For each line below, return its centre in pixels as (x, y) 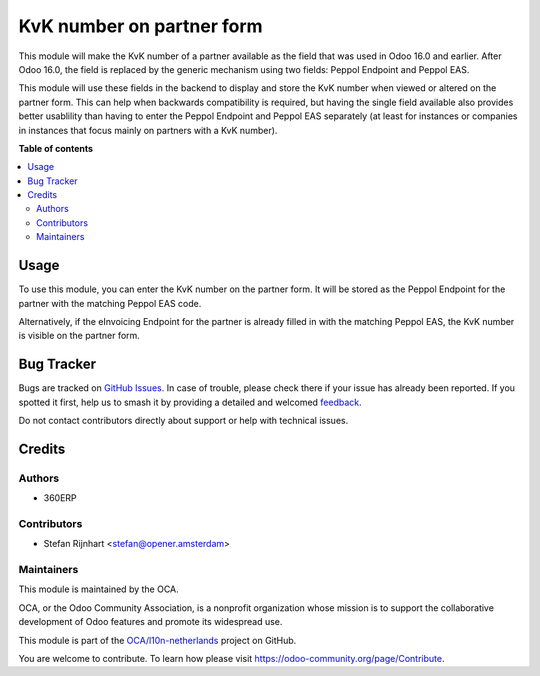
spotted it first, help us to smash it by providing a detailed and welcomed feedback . (190, 402)
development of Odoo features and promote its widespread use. (150, 622)
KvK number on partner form (141, 26)
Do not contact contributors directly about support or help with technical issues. (183, 420)
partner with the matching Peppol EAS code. (110, 303)
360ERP (60, 498)
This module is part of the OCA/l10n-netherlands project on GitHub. (157, 640)
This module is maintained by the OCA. (98, 589)
